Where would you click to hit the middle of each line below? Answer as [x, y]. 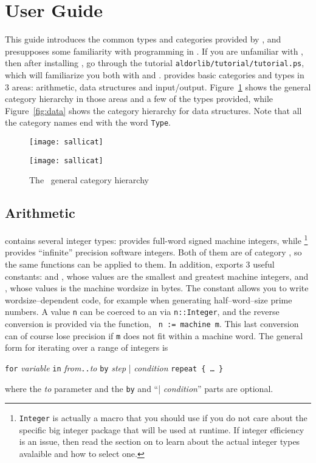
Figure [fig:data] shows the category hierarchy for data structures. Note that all [153, 110]
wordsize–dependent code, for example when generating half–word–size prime [149, 299]
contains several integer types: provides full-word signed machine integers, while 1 [156, 239]
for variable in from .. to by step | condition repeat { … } [114, 367]
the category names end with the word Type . [88, 122]
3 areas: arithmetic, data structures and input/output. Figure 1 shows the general [158, 86]
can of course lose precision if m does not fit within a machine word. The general [154, 335]
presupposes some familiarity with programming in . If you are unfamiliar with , [154, 51]
